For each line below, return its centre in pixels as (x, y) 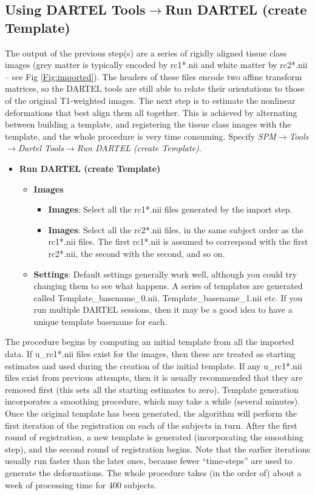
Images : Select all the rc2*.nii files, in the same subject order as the (176, 229)
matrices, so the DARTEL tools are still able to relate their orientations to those (155, 88)
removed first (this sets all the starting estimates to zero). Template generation (152, 389)
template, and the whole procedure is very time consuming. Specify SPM (141, 136)
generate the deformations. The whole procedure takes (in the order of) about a (153, 473)
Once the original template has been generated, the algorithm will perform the (151, 413)
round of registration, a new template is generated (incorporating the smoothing (154, 437)
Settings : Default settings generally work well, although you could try (165, 274)
